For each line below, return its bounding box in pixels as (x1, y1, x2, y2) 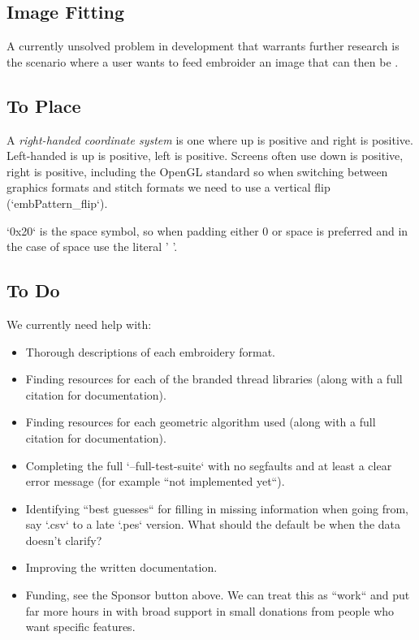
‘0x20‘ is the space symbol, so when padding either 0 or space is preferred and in (6, 222, 408, 239)
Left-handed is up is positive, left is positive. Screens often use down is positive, (6, 147, 404, 164)
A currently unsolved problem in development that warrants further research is (6, 37, 400, 54)
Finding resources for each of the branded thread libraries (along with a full (25, 370, 403, 387)
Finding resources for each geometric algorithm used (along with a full (25, 413, 376, 430)
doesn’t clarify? (25, 531, 102, 548)
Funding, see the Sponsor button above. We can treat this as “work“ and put (25, 586, 410, 603)
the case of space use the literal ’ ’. (6, 238, 178, 255)
